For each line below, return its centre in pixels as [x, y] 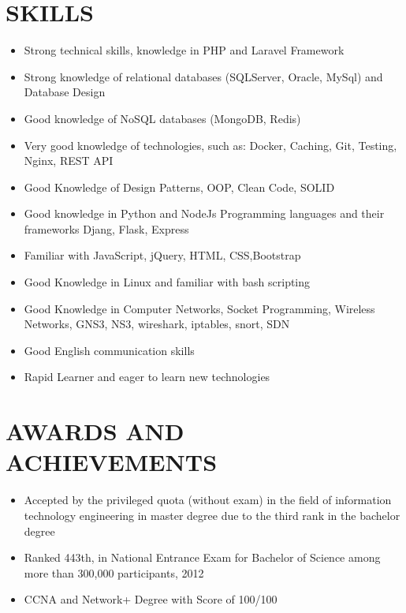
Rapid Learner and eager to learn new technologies [147, 377]
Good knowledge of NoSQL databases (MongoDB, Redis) [162, 118]
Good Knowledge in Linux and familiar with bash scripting [167, 282]
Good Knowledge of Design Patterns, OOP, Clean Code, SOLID [179, 187]
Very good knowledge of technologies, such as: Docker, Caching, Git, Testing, [210, 145]
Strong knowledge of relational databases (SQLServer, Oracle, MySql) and [203, 76]
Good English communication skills [109, 350]
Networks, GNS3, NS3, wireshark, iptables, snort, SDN [157, 324]
